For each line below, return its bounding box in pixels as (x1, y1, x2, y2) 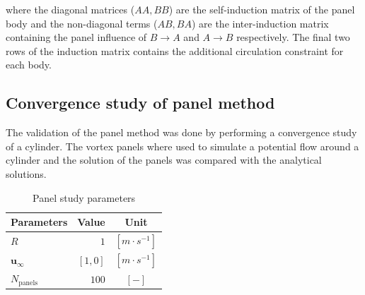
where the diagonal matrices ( (6, 2, 135, 16)
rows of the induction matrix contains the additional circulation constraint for (6, 43, 344, 58)
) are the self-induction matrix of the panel (168, 2, 355, 16)
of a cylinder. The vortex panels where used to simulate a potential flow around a (6, 138, 359, 153)
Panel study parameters (33, 190, 136, 205)
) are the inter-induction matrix (191, 16, 329, 30)
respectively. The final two (236, 30, 350, 44)
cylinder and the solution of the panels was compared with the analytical (6, 152, 322, 167)
